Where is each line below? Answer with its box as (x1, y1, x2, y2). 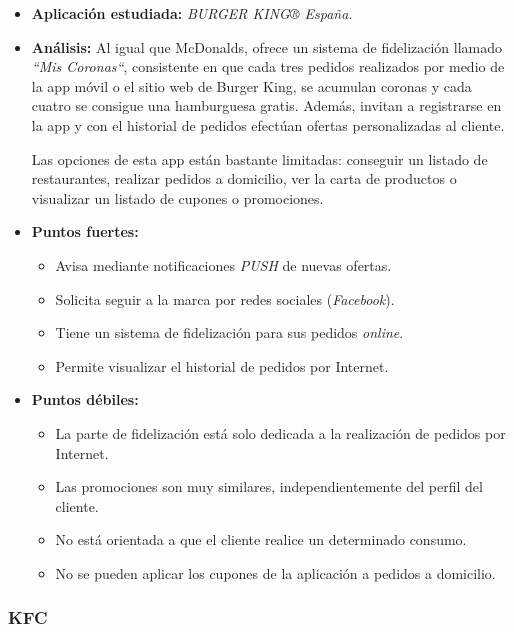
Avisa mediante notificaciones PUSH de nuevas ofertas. (55, 254, 392, 275)
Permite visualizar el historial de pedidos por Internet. (55, 355, 389, 376)
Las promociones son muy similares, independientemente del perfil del (55, 476, 483, 497)
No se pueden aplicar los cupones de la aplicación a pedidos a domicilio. (55, 562, 496, 583)
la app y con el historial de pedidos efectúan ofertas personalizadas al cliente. (31, 114, 505, 135)
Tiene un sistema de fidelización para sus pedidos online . (55, 322, 404, 343)
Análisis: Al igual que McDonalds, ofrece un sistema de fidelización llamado (31, 36, 503, 57)
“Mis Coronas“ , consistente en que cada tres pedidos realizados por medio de (31, 56, 505, 77)
